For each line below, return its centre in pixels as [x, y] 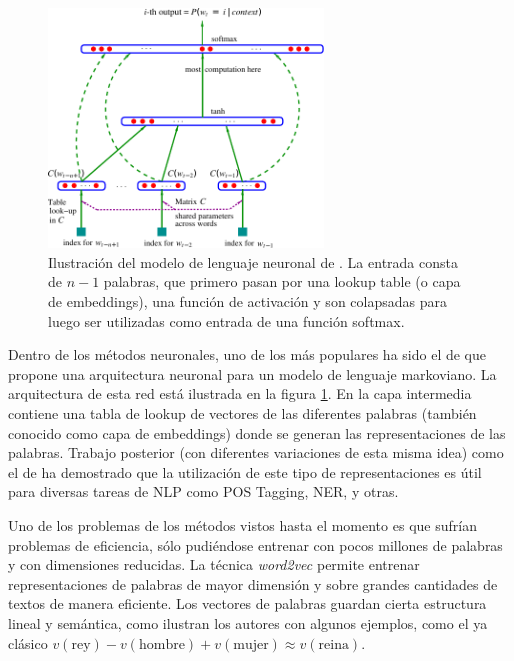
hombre [161, 644]
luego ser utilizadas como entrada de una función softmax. [226, 320]
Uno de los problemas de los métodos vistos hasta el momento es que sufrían [242, 525]
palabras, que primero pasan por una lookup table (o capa [282, 281]
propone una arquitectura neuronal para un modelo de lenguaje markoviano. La [252, 373]
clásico [28, 642]
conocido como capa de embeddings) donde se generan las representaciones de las [257, 432]
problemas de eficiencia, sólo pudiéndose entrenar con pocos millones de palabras [255, 544]
